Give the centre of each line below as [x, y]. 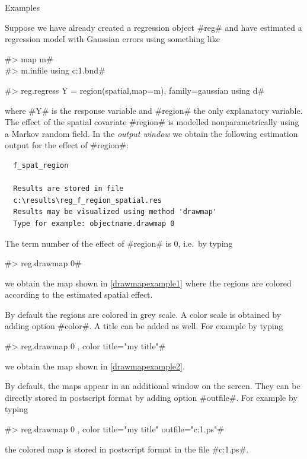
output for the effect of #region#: [67, 145]
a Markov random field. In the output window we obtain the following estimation [151, 133]
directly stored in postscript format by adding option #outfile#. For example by [151, 397]
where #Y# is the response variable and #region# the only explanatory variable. [154, 110]
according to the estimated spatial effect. [79, 294]
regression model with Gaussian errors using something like [112, 39]
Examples [22, 7]
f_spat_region [41, 165]
